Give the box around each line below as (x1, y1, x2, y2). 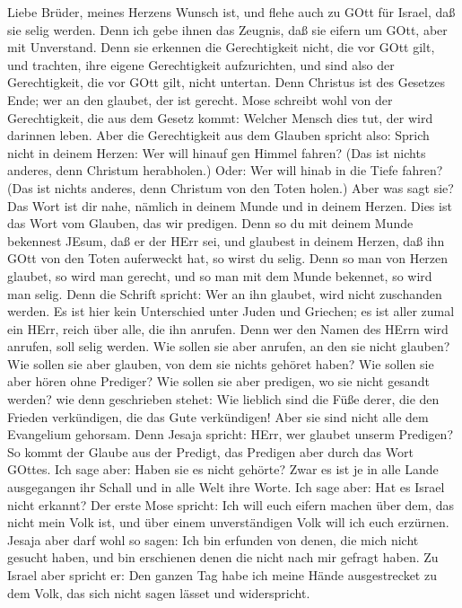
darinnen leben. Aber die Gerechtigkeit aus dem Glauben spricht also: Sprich (7, 126, 430, 145)
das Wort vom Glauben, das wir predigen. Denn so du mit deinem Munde (7, 214, 414, 233)
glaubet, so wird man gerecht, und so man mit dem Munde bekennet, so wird (7, 266, 432, 285)
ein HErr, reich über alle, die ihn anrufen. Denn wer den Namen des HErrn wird (7, 319, 449, 338)
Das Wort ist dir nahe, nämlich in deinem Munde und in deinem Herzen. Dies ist (7, 196, 452, 215)
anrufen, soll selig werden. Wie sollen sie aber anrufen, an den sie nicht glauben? (7, 337, 450, 356)
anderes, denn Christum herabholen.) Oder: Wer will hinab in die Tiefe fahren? (7, 161, 443, 180)
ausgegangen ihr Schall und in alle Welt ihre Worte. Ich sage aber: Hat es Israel (7, 478, 445, 497)
